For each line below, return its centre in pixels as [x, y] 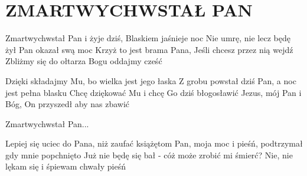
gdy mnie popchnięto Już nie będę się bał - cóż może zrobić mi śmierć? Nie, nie [149, 155]
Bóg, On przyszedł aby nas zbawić [68, 104]
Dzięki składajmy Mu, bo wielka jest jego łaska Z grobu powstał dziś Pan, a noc [151, 80]
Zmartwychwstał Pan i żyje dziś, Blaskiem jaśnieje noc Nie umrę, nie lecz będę [148, 38]
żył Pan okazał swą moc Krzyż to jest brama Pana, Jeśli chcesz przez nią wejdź [149, 49]
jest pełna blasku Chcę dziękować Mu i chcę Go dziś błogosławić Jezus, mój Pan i [153, 92]
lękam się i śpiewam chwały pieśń [66, 166]
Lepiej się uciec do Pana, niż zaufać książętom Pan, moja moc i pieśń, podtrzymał [154, 143]
